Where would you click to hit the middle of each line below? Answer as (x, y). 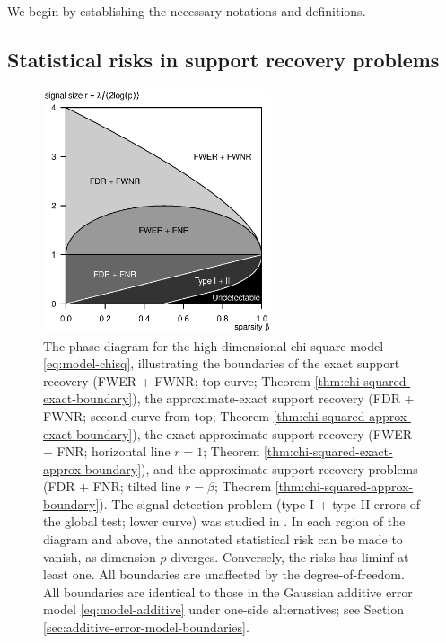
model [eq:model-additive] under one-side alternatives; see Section (224, 609)
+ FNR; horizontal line (107, 451)
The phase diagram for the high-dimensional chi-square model (214, 345)
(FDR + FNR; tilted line (112, 486)
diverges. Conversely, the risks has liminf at (290, 556)
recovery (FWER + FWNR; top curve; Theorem (177, 380)
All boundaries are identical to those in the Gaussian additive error (228, 591)
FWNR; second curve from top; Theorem (156, 415)
